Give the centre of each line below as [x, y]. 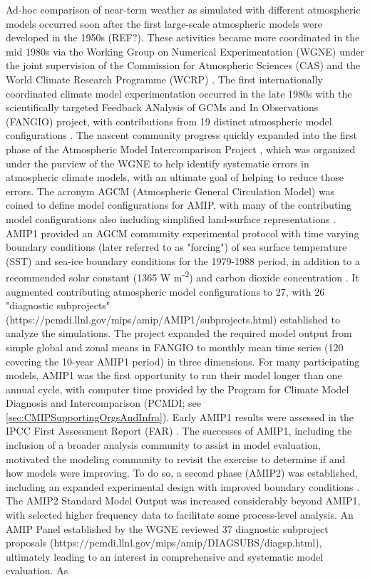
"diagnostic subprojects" [58, 305]
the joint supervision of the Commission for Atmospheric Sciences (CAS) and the [183, 65]
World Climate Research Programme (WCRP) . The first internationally [164, 79]
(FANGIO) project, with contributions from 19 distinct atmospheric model [169, 121]
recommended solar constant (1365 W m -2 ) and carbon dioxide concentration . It [183, 276]
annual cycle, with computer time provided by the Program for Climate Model [178, 389]
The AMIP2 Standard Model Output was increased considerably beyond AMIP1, [183, 501]
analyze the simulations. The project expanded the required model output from [179, 333]
